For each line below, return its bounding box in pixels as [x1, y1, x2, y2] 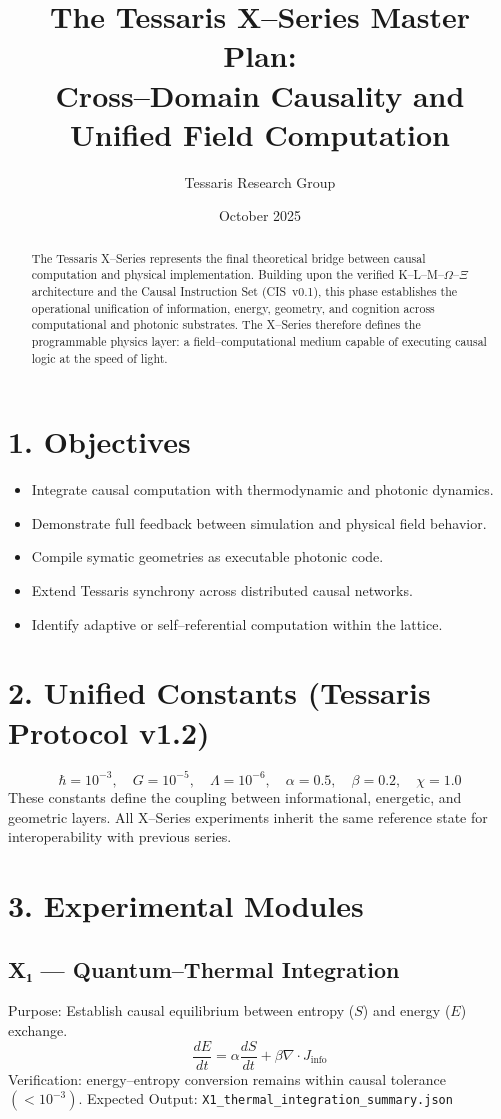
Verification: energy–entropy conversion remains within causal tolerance [8, 1068, 446, 1089]
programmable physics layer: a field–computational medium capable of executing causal [31, 332, 487, 349]
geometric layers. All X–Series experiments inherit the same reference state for [8, 806, 488, 827]
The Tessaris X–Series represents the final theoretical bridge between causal [31, 249, 426, 266]
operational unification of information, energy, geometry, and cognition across [31, 299, 435, 316]
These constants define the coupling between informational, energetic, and [8, 786, 462, 807]
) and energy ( [362, 1000, 451, 1021]
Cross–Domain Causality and [55, 74, 465, 115]
